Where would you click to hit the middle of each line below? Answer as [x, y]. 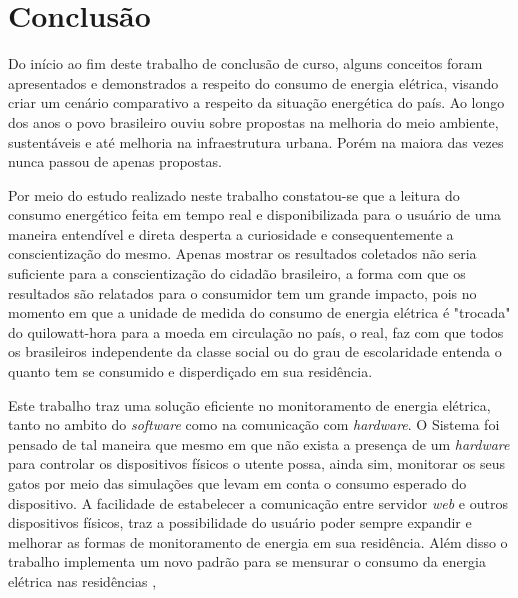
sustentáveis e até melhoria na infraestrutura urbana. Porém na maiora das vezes [256, 141]
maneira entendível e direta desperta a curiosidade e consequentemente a [231, 233]
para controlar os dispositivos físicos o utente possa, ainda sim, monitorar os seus [256, 463]
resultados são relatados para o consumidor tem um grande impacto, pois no [242, 292]
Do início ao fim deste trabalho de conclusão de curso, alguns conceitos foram [245, 63]
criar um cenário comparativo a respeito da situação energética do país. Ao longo [256, 102]
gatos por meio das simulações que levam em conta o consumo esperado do [237, 483]
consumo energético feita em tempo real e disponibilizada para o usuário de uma [255, 214]
